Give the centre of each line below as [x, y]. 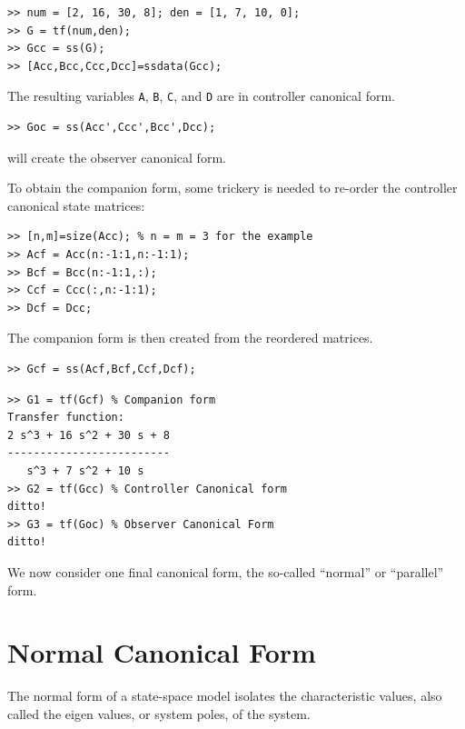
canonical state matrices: [76, 205]
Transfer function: [66, 418]
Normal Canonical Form [162, 652]
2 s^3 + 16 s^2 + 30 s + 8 [89, 435]
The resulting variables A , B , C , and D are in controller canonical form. [201, 96]
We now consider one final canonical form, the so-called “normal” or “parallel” [226, 571]
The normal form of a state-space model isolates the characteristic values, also [225, 696]
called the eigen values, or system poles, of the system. [159, 713]
